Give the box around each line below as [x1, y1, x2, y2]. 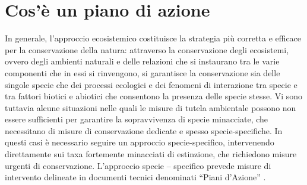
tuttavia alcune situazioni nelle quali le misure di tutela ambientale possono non [5, 101, 296, 113]
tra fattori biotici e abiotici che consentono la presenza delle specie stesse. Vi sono [5, 90, 303, 102]
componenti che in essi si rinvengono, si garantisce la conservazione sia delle [5, 66, 280, 79]
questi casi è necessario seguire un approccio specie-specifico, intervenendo [5, 136, 274, 148]
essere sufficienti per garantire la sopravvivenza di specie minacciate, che [5, 113, 268, 125]
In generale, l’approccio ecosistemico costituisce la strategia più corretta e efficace [5, 32, 302, 44]
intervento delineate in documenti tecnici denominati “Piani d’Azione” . [5, 171, 266, 183]
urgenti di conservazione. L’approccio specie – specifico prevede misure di [5, 159, 271, 171]
